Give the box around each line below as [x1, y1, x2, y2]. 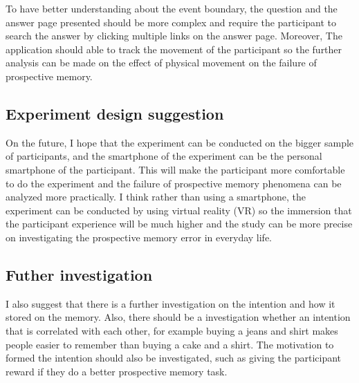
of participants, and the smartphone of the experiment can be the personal [6, 149, 322, 163]
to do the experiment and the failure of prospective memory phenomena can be [6, 176, 342, 190]
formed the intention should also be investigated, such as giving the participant [6, 351, 342, 365]
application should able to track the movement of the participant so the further [6, 41, 342, 56]
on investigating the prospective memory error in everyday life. [6, 230, 272, 244]
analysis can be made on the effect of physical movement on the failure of [6, 55, 317, 70]
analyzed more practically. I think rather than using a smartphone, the [6, 189, 306, 204]
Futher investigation [6, 263, 153, 285]
